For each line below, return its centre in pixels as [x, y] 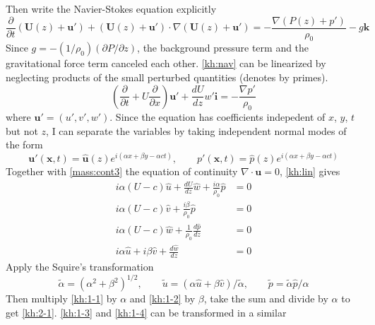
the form [24, 144]
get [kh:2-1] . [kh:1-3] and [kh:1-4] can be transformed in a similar [146, 312]
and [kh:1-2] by [162, 299]
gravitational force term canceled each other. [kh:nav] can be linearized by [166, 63]
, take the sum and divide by [266, 299]
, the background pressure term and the [223, 48]
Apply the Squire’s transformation [80, 266]
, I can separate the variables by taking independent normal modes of [196, 130]
